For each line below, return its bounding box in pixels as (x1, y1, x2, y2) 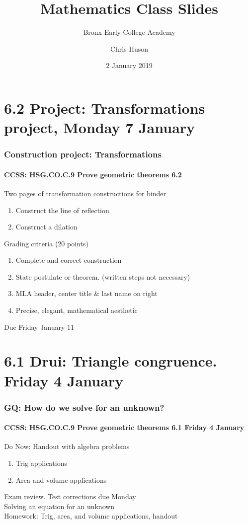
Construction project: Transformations (4, 148, 162, 160)
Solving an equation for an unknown (4, 501, 115, 511)
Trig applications (15, 458, 67, 468)
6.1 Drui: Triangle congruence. (4, 351, 217, 371)
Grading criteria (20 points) (4, 238, 88, 248)
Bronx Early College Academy (83, 27, 175, 37)
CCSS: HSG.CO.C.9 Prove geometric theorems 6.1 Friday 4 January (4, 422, 245, 433)
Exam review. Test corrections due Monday (4, 491, 136, 502)
